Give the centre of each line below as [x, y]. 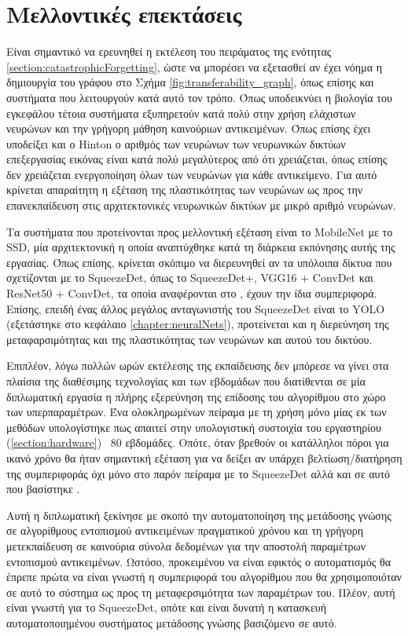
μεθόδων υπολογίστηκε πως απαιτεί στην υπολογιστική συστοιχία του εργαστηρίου [194, 427]
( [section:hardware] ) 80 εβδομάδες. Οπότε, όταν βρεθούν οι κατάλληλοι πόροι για [198, 442]
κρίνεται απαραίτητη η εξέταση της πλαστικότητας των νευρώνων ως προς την [185, 190]
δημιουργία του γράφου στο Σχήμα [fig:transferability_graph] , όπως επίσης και [190, 82]
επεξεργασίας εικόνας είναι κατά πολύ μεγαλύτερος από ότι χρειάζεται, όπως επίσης [197, 159]
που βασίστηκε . [43, 489]
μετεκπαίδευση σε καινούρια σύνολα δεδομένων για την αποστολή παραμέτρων [186, 545]
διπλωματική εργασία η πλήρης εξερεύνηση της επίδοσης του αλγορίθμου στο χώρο [196, 396]
